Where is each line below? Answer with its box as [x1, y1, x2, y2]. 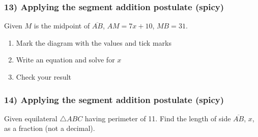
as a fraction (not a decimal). [4, 123, 95, 133]
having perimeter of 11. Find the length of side [84, 113, 231, 123]
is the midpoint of [34, 20, 90, 31]
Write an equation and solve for [16, 54, 115, 65]
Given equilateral [4, 113, 58, 123]
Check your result [16, 72, 72, 82]
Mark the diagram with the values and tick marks [16, 37, 171, 48]
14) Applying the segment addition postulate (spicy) [4, 93, 224, 106]
